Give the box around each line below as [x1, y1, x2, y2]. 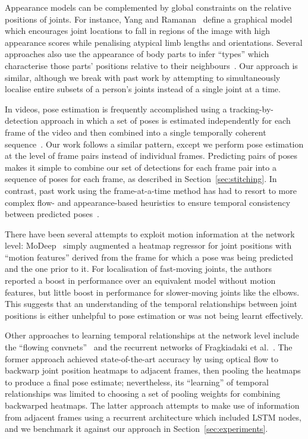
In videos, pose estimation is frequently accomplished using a [5, 102, 227, 115]
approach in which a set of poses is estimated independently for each [40, 114, 291, 127]
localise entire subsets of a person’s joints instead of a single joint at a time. [5, 83, 281, 95]
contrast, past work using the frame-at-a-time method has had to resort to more [5, 184, 297, 196]
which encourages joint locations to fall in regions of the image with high [5, 24, 270, 37]
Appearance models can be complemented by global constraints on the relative [5, 1, 291, 13]
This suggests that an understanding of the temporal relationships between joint [5, 297, 297, 310]
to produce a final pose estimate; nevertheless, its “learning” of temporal [5, 375, 269, 388]
